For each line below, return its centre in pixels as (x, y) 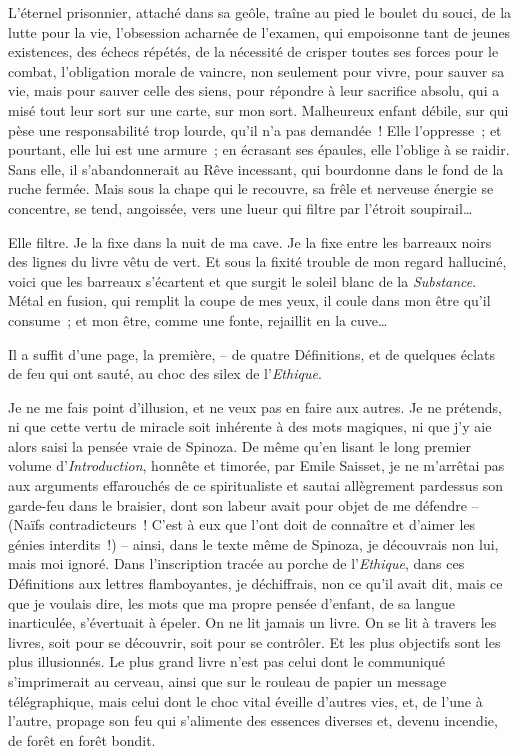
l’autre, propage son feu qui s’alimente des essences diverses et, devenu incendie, (253, 720)
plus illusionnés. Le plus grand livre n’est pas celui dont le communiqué (227, 661)
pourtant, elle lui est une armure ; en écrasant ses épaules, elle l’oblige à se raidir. (259, 149)
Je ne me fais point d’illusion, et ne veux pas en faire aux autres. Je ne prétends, (255, 406)
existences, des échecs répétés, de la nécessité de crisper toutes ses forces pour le (253, 51)
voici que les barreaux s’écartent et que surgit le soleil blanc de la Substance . (242, 280)
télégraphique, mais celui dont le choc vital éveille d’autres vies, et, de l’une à (245, 700)
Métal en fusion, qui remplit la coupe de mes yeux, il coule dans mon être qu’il (249, 300)
